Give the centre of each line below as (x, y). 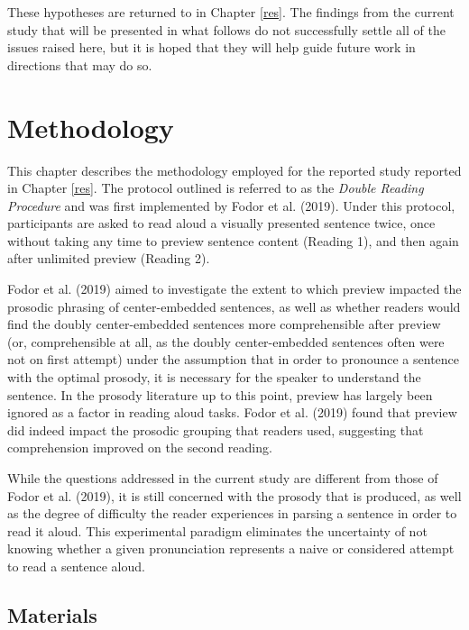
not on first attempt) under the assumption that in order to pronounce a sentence (234, 359)
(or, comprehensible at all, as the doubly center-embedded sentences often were (226, 341)
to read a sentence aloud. (76, 566)
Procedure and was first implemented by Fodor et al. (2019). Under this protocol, (231, 205)
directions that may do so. (80, 64)
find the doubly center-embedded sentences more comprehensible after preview (224, 324)
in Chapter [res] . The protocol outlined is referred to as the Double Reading (216, 188)
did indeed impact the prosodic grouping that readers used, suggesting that (216, 429)
